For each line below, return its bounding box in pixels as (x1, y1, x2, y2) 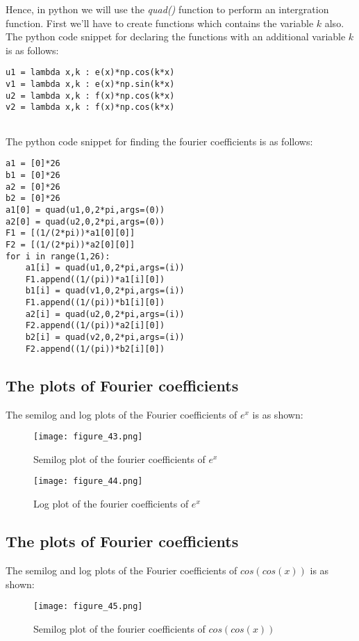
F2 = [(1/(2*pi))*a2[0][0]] (6, 239, 135, 250)
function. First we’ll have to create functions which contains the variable (6, 15, 314, 30)
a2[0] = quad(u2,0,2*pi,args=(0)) (6, 216, 165, 227)
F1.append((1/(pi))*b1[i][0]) (25, 298, 165, 308)
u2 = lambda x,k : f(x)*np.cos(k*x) (6, 90, 175, 101)
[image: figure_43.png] (33, 432, 143, 442)
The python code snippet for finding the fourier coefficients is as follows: (6, 133, 313, 148)
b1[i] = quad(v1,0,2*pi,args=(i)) (25, 286, 185, 296)
